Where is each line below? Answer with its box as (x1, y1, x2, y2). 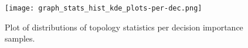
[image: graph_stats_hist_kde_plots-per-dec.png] (5, 4, 202, 12)
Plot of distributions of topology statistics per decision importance (5, 20, 243, 33)
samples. (5, 32, 35, 44)
